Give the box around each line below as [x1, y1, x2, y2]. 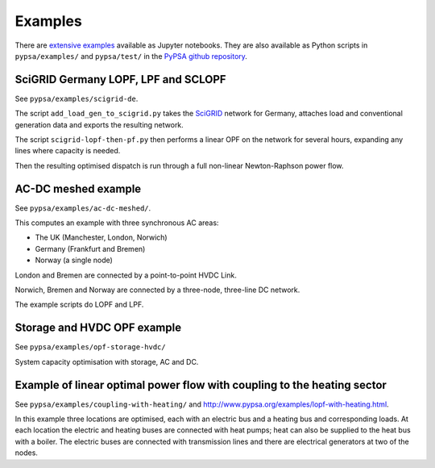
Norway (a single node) [35, 255, 113, 265]
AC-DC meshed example [14, 182, 142, 195]
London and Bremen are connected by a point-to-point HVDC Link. [14, 270, 237, 280]
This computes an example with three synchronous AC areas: [14, 218, 219, 228]
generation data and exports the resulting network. [14, 119, 184, 129]
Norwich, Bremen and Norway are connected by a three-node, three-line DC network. [14, 285, 300, 295]
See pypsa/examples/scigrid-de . [14, 94, 139, 103]
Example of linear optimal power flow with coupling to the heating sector [14, 378, 387, 391]
